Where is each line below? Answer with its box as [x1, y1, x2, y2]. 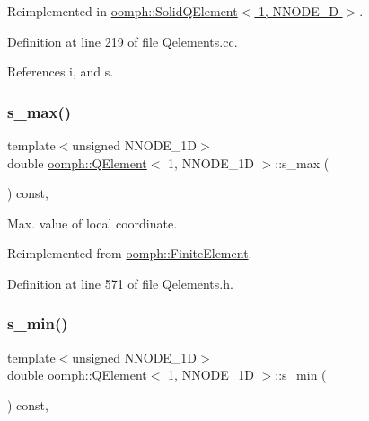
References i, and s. [7, 62, 114, 81]
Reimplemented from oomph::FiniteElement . [7, 244, 252, 263]
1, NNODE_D [259, 2, 338, 20]
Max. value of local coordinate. [7, 213, 178, 232]
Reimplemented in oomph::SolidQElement [7, 2, 238, 20]
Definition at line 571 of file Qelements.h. [7, 273, 233, 292]
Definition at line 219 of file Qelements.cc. [7, 31, 238, 50]
